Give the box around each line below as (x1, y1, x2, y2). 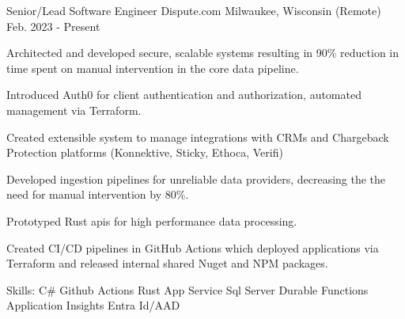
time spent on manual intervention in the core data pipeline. (6, 59, 299, 76)
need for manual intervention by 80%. (6, 186, 189, 203)
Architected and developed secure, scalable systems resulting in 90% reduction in (6, 44, 399, 61)
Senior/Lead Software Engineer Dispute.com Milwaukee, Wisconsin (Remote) (6, 2, 381, 18)
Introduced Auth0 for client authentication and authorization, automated (6, 86, 361, 103)
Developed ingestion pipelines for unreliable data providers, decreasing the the (6, 170, 386, 187)
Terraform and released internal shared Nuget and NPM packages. (6, 255, 328, 272)
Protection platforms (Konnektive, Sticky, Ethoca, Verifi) (6, 144, 283, 161)
